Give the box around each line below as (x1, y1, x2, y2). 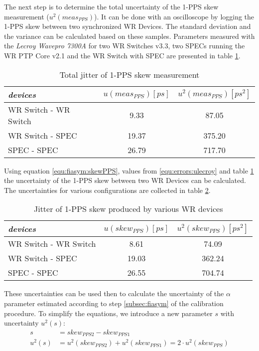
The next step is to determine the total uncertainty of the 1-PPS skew (4, 1, 219, 11)
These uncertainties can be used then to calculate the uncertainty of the (4, 288, 224, 299)
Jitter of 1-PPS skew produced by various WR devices (33, 203, 223, 215)
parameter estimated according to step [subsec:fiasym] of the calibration (4, 298, 224, 308)
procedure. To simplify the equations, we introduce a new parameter (4, 308, 213, 318)
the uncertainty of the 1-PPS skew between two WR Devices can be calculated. (4, 175, 246, 185)
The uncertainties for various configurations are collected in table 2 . (4, 184, 211, 195)
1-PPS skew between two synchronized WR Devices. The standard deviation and (4, 21, 251, 31)
